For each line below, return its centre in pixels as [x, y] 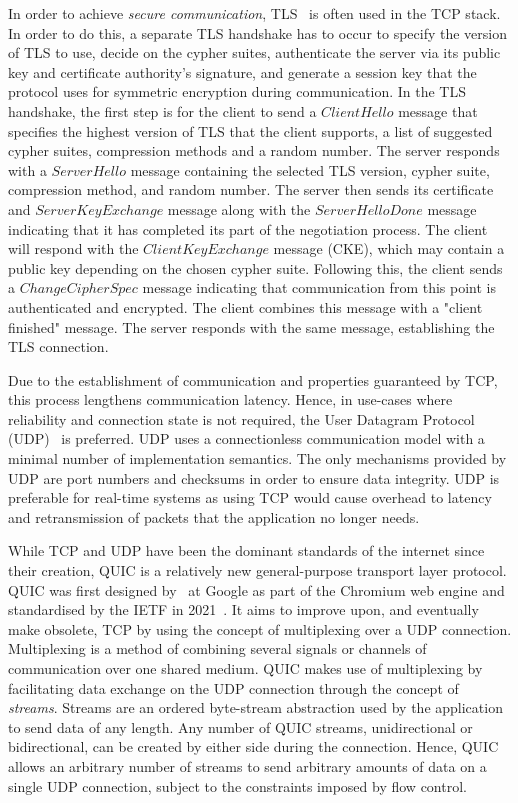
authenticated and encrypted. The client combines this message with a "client [245, 306]
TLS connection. [58, 346]
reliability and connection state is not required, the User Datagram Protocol [241, 418]
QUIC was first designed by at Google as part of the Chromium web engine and [256, 589]
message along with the [239, 208]
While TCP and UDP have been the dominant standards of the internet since [246, 550]
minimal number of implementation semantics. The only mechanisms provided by [257, 458]
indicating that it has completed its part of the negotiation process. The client [248, 228]
